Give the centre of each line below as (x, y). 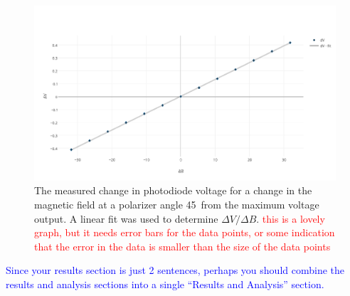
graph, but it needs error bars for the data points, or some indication (185, 232)
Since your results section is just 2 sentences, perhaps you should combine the (175, 270)
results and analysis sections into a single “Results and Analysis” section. (165, 284)
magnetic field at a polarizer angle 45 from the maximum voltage (177, 204)
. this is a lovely (291, 218)
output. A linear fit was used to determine (126, 218)
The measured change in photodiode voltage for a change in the (173, 190)
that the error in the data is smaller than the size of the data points (182, 246)
